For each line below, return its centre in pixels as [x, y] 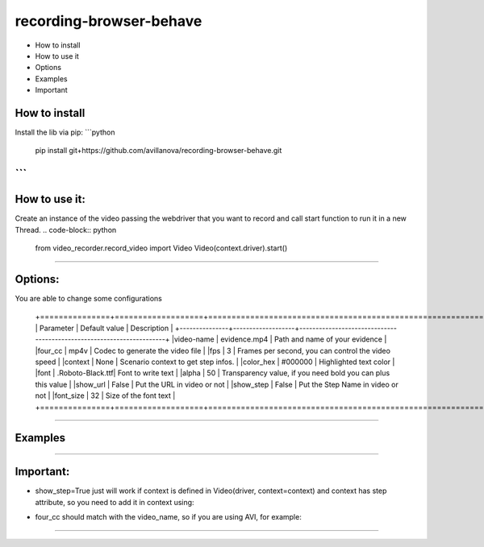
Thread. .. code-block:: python [66, 230]
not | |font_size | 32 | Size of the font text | [105, 396]
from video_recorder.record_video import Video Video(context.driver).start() [161, 248]
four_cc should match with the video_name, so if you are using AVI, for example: [168, 517]
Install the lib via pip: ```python [65, 132]
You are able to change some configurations [89, 299]
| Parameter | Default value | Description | [104, 328]
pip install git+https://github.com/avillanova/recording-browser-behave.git [159, 151]
